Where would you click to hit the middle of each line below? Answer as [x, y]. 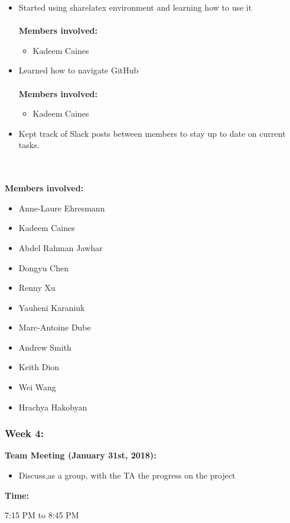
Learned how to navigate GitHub [79, 70]
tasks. [29, 145]
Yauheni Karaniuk [52, 307]
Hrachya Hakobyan [53, 407]
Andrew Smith [45, 347]
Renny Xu [37, 288]
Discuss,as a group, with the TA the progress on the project [127, 475]
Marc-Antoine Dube [55, 327]
